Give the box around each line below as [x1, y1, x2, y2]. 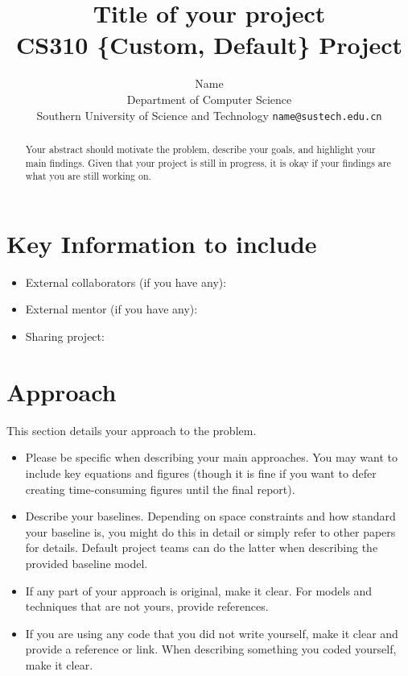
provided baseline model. [25, 554, 148, 571]
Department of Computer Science [126, 90, 292, 107]
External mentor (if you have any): [25, 301, 198, 317]
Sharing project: [25, 328, 105, 345]
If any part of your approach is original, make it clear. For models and [25, 582, 373, 599]
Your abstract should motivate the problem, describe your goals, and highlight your [25, 142, 376, 156]
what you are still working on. [25, 169, 151, 183]
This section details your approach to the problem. [6, 421, 257, 438]
